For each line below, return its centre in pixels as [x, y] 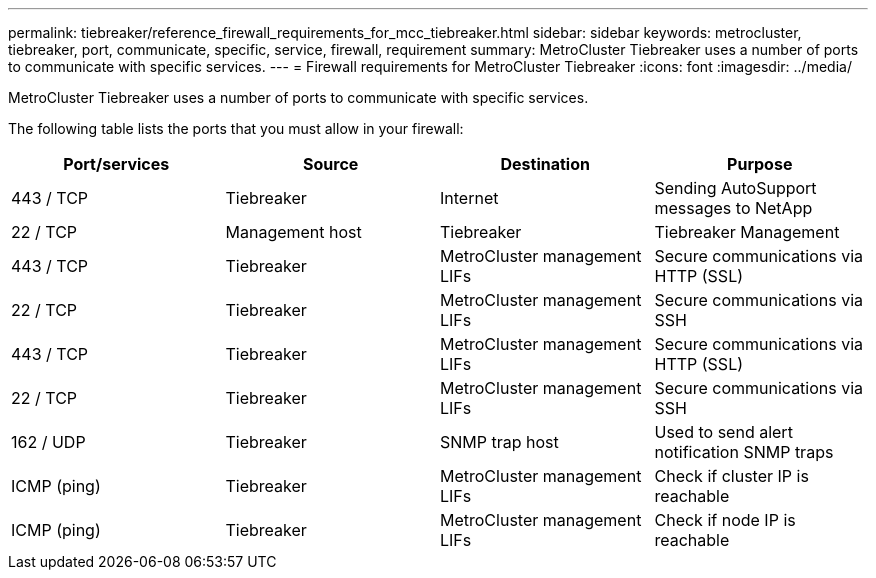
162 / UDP [48, 442]
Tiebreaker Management [747, 232]
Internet [469, 198]
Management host [293, 232]
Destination [545, 164]
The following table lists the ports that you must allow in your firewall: [236, 128]
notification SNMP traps [744, 452]
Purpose [760, 164]
